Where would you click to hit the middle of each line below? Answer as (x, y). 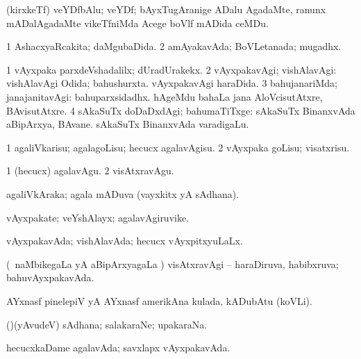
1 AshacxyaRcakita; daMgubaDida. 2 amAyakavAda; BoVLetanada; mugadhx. (174, 46)
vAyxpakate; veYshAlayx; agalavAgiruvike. (98, 217)
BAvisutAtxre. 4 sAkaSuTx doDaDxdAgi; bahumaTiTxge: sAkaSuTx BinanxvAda (181, 110)
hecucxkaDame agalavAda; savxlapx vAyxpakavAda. (118, 348)
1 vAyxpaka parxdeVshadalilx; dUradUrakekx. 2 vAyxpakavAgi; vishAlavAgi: (171, 69)
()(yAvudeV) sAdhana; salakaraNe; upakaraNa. (107, 324)
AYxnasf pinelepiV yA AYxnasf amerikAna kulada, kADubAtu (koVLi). (159, 300)
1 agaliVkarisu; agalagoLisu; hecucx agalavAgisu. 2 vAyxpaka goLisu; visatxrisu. (178, 147)
